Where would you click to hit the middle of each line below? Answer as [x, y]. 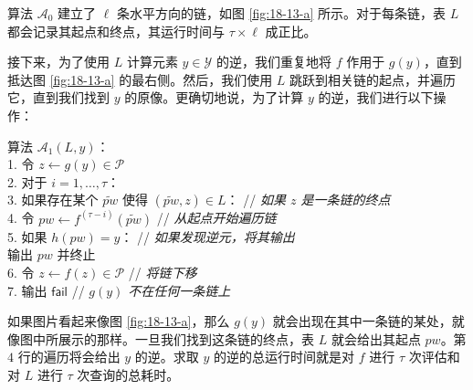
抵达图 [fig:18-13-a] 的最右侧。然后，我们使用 [140, 79]
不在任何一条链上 [179, 290]
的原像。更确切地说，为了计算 [214, 97]
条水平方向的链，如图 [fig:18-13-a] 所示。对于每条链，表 [281, 13]
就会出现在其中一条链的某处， [362, 321]
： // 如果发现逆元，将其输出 [207, 236]
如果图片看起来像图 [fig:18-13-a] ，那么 [119, 321]
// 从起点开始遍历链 [216, 218]
